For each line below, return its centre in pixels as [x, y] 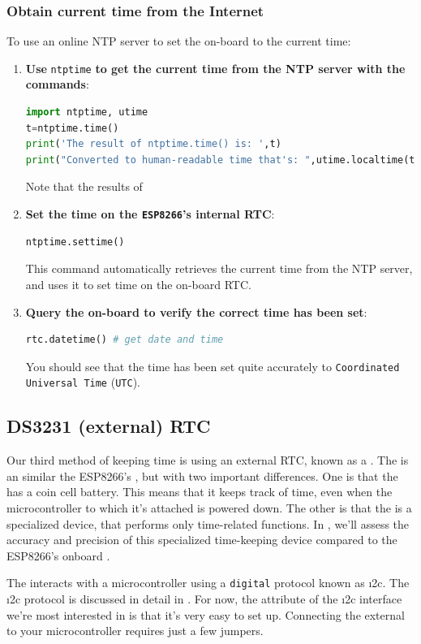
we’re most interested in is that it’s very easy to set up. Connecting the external [206, 614]
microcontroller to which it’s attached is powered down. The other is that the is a [209, 508]
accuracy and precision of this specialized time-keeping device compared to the [202, 540]
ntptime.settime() [75, 242]
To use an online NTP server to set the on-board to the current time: [179, 41]
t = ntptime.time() [72, 128]
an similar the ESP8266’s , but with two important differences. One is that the [202, 475]
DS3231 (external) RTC [109, 426]
